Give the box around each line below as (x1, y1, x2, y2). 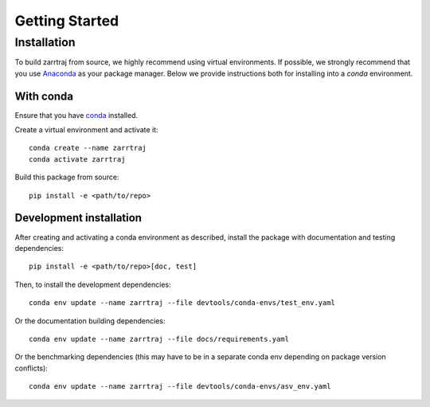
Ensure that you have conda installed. (14, 110, 139, 119)
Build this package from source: (14, 172, 119, 182)
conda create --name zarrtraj (29, 143, 147, 153)
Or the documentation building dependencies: (14, 315, 166, 326)
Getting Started (14, 12, 119, 29)
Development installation (14, 211, 143, 225)
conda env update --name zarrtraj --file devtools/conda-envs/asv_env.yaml (29, 382, 331, 391)
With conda (14, 89, 74, 103)
